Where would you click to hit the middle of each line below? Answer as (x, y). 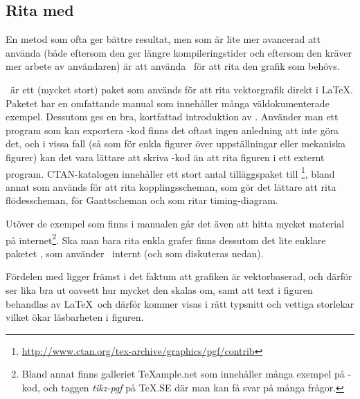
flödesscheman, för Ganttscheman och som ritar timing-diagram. (142, 200)
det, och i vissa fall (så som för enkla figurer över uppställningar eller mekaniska (176, 143)
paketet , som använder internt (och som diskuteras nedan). (135, 253)
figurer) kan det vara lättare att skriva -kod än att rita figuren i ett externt (165, 157)
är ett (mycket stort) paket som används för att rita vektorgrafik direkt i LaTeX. (181, 89)
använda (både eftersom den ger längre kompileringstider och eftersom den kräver (179, 52)
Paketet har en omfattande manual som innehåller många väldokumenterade (168, 103)
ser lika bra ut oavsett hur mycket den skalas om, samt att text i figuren (159, 290)
